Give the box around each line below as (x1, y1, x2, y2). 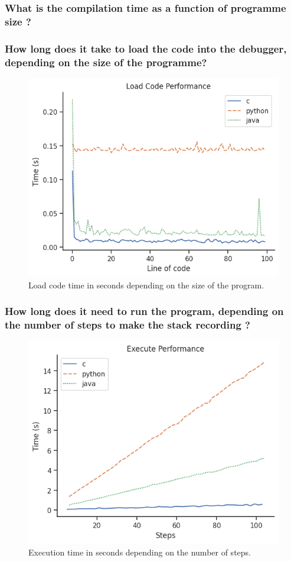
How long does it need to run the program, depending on (5, 304, 284, 319)
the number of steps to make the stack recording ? (5, 317, 250, 332)
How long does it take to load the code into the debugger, (5, 41, 287, 56)
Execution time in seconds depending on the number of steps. (28, 546, 251, 558)
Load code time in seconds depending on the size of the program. (28, 278, 264, 291)
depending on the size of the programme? (5, 54, 207, 69)
